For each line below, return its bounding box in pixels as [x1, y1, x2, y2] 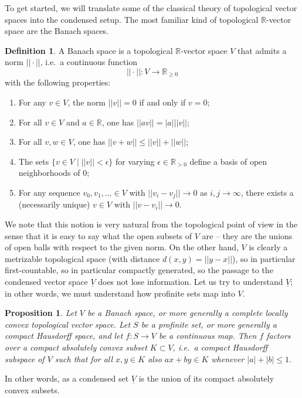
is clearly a [249, 241, 288, 253]
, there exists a [240, 186, 294, 198]
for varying [116, 155, 155, 167]
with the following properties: [5, 76, 111, 89]
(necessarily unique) [18, 198, 90, 210]
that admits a [237, 44, 287, 56]
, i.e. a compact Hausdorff [172, 341, 268, 353]
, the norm [67, 96, 106, 108]
